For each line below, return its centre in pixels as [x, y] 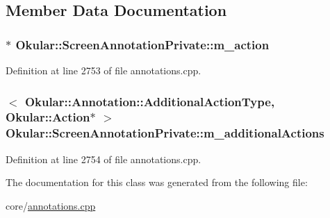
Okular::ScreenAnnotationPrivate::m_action [142, 44]
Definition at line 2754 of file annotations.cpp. [104, 159]
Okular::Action [48, 117]
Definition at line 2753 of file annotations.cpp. [104, 70]
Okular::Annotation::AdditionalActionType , [150, 101]
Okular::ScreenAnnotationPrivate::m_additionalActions [165, 133]
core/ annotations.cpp [51, 205]
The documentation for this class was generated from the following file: [157, 182]
